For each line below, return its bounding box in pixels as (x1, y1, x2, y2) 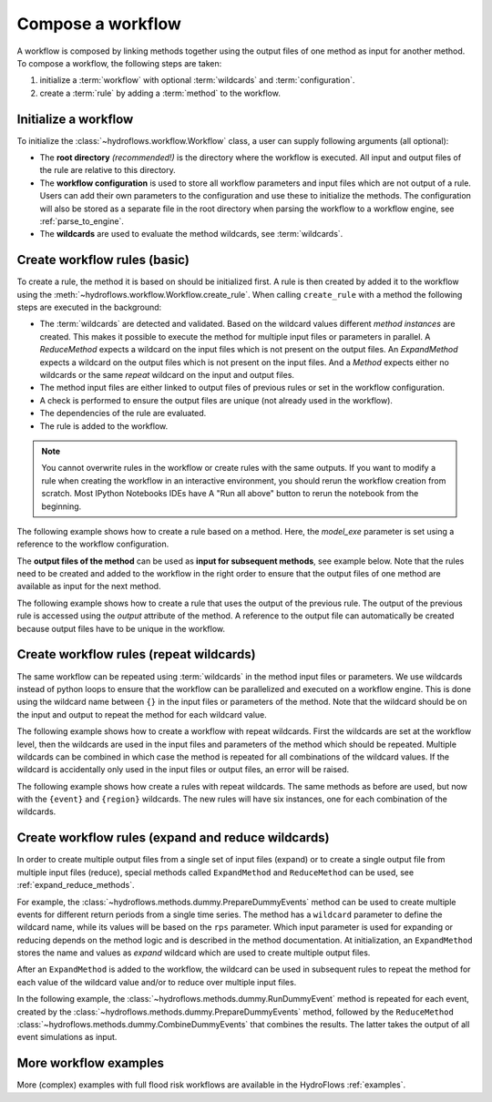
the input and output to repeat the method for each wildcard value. (16, 709, 268, 719)
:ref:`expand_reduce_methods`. (16, 880, 135, 891)
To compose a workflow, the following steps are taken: (16, 57, 222, 68)
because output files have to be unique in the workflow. (16, 623, 226, 634)
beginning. (41, 501, 82, 512)
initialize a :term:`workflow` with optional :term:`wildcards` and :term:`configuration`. (39, 75, 355, 86)
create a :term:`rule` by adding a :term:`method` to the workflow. (39, 87, 282, 98)
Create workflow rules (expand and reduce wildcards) (16, 830, 330, 846)
